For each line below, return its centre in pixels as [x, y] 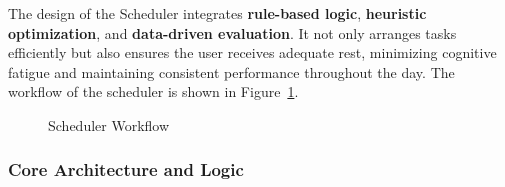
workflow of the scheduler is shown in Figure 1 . [153, 91]
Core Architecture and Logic [126, 169]
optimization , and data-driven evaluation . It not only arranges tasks [232, 32]
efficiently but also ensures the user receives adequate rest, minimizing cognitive [252, 52]
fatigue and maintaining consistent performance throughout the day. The [231, 71]
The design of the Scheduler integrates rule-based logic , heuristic [217, 13]
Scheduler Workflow [109, 124]
